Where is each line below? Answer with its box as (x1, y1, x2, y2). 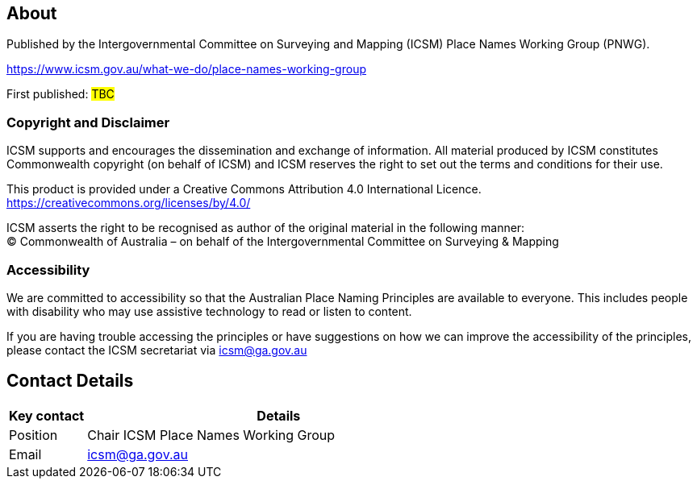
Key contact (9, 407, 85, 424)
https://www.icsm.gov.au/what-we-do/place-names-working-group (6, 62, 366, 77)
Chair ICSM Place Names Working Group (87, 426, 336, 443)
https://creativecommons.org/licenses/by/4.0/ (6, 196, 251, 210)
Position (9, 426, 58, 443)
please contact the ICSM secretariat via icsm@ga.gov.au (6, 342, 307, 357)
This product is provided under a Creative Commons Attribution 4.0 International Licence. (6, 182, 482, 197)
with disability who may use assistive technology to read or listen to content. (6, 304, 412, 318)
